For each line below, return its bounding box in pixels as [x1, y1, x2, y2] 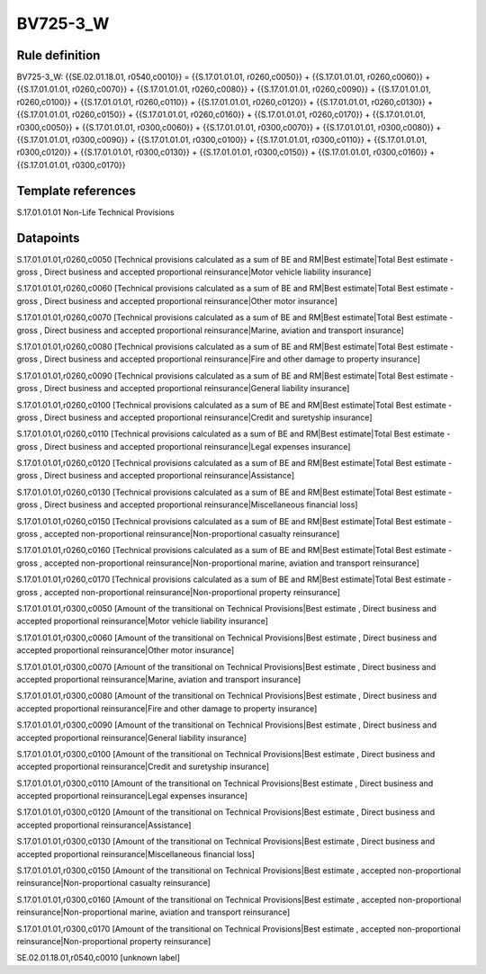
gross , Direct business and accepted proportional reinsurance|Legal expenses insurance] [16, 441, 351, 451]
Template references [16, 183, 137, 198]
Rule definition [16, 48, 101, 63]
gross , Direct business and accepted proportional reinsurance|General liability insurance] [16, 383, 350, 394]
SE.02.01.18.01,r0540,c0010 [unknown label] [16, 952, 180, 963]
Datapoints [16, 230, 80, 246]
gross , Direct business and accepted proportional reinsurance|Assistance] [16, 470, 295, 481]
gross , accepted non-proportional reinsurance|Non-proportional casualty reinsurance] [16, 529, 340, 540]
